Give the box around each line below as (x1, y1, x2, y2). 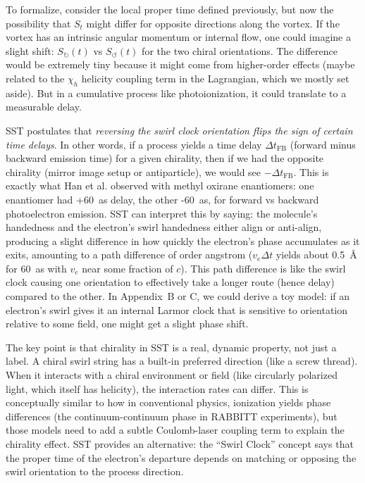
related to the (6, 70, 65, 85)
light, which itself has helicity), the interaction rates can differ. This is (6, 381, 309, 396)
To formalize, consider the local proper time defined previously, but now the (6, 2, 334, 16)
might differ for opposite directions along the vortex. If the (86, 15, 340, 30)
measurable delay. (6, 99, 82, 114)
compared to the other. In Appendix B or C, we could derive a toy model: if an (6, 289, 350, 303)
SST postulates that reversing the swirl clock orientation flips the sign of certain (6, 123, 353, 137)
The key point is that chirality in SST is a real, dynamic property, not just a (6, 339, 337, 354)
